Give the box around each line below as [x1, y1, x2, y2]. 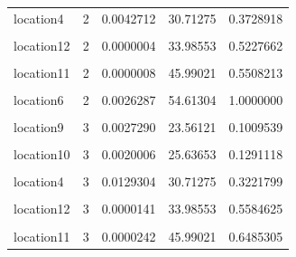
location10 [14, 145, 70, 164]
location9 [14, 118, 64, 137]
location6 [14, 90, 64, 109]
